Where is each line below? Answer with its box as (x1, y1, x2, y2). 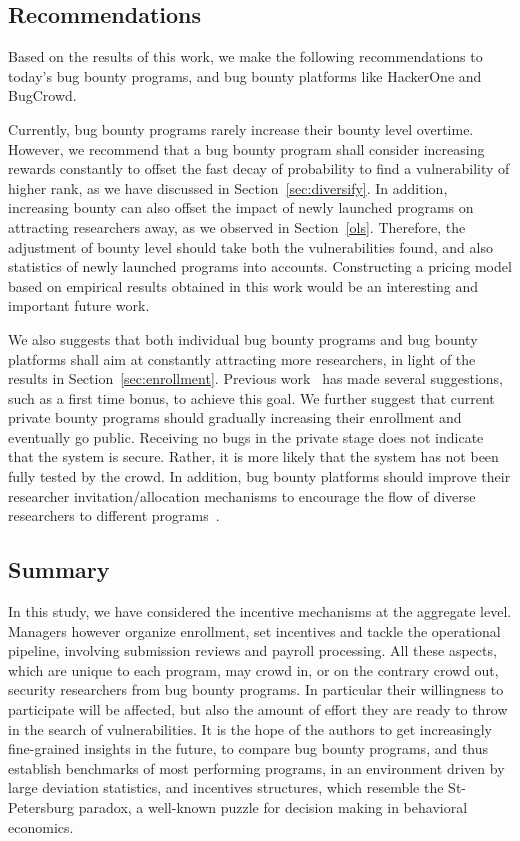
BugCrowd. (8, 85, 77, 106)
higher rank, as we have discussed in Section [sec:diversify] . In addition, (8, 177, 448, 198)
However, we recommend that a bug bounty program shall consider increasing (8, 138, 485, 159)
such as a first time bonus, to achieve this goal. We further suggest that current (8, 387, 495, 408)
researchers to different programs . (8, 505, 220, 526)
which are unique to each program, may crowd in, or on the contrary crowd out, (8, 659, 499, 680)
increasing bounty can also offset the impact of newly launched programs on (8, 197, 474, 218)
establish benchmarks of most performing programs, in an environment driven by (8, 757, 505, 778)
